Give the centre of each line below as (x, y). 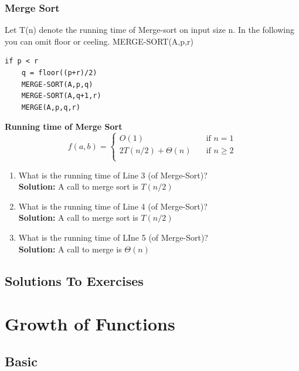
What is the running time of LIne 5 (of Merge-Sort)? (113, 237)
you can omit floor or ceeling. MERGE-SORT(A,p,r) (99, 41)
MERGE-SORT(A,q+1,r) (61, 96)
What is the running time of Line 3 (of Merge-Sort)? (113, 175)
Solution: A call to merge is (70, 249)
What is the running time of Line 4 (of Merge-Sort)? (113, 206)
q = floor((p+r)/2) (59, 73)
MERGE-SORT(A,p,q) (57, 84)
